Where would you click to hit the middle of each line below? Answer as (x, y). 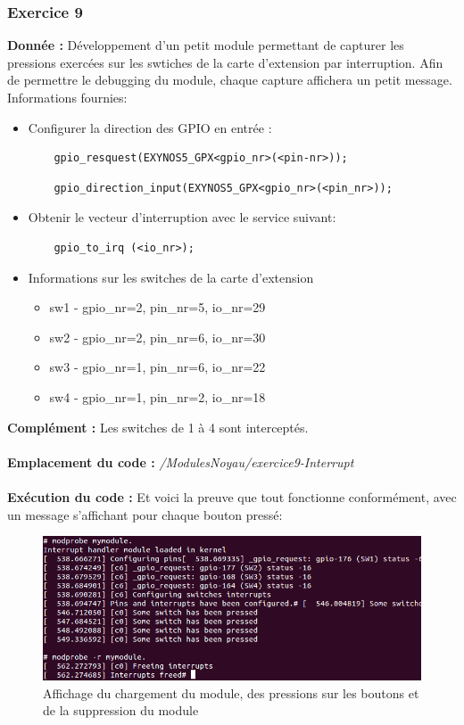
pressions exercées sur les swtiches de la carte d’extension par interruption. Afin (225, 62)
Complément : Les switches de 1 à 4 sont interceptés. (158, 427)
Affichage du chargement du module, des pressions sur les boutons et (231, 692)
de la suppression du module (121, 710)
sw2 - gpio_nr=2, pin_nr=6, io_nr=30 (157, 337)
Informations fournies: (67, 97)
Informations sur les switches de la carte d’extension (171, 277)
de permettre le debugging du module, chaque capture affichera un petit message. (230, 80)
